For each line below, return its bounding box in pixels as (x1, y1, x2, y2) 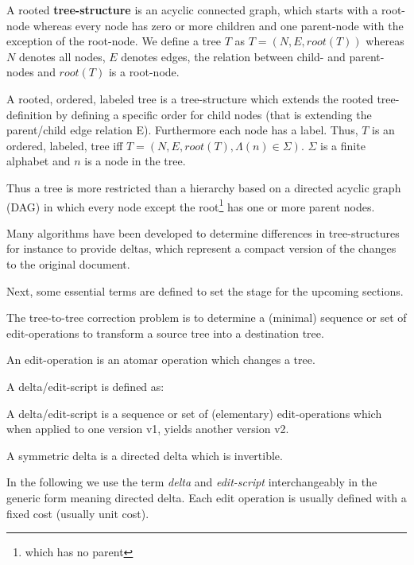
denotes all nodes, (18, 48, 106, 64)
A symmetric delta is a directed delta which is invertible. (6, 447, 283, 463)
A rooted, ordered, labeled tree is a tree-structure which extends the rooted (6, 90, 373, 106)
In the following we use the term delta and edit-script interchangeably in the (6, 474, 377, 490)
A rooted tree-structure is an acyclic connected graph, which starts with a (6, 2, 378, 17)
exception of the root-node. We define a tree (6, 33, 221, 49)
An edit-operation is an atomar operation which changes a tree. (6, 351, 315, 368)
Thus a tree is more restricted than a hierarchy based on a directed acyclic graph (6, 179, 401, 195)
